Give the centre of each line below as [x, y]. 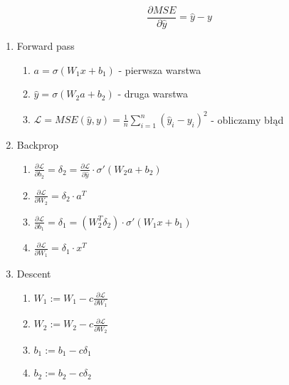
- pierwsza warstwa [160, 69]
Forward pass [46, 46]
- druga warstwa [153, 94]
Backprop [37, 145]
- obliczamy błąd [247, 119]
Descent [34, 273]
